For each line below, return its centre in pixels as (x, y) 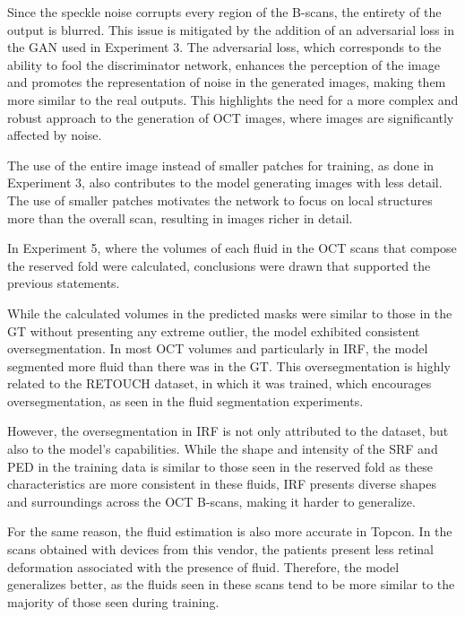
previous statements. (64, 283)
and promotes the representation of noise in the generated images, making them (227, 82)
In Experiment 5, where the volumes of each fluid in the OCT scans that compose (232, 248)
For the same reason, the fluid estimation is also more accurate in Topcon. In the (230, 531)
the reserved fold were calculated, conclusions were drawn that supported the (219, 265)
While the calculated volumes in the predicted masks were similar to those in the (230, 313)
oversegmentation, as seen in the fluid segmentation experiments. (185, 400)
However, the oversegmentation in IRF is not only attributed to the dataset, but (228, 431)
